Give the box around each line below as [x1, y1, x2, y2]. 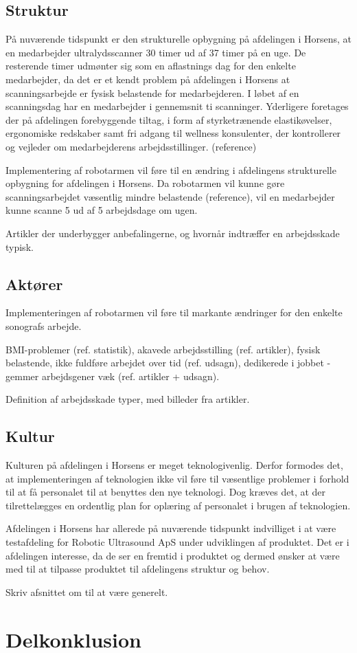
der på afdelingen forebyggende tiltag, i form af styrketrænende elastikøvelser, [5, 112, 332, 126]
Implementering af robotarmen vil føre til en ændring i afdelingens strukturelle [5, 162, 336, 177]
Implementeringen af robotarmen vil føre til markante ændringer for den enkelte [5, 305, 343, 320]
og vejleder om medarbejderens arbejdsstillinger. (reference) [5, 139, 257, 153]
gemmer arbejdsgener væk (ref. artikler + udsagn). [5, 368, 220, 383]
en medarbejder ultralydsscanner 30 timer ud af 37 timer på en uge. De [5, 45, 306, 59]
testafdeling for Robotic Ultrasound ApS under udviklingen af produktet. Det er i [5, 535, 349, 549]
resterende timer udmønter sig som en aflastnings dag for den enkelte [5, 58, 296, 73]
